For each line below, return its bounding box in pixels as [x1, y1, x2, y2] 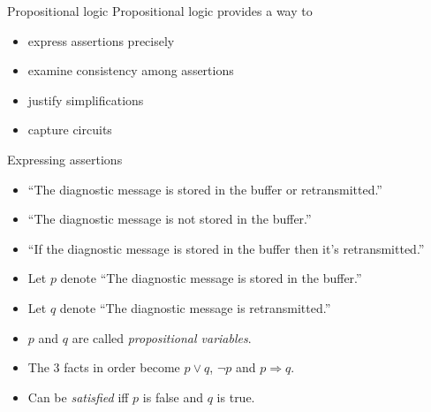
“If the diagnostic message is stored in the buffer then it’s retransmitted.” [27, 239, 425, 257]
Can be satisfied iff [27, 387, 129, 406]
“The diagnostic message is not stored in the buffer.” [27, 210, 312, 228]
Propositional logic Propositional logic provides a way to [7, 2, 313, 19]
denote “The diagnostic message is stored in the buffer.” [60, 269, 362, 287]
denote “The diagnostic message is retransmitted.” [59, 298, 331, 317]
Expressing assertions [7, 149, 123, 168]
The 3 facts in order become [27, 358, 180, 377]
